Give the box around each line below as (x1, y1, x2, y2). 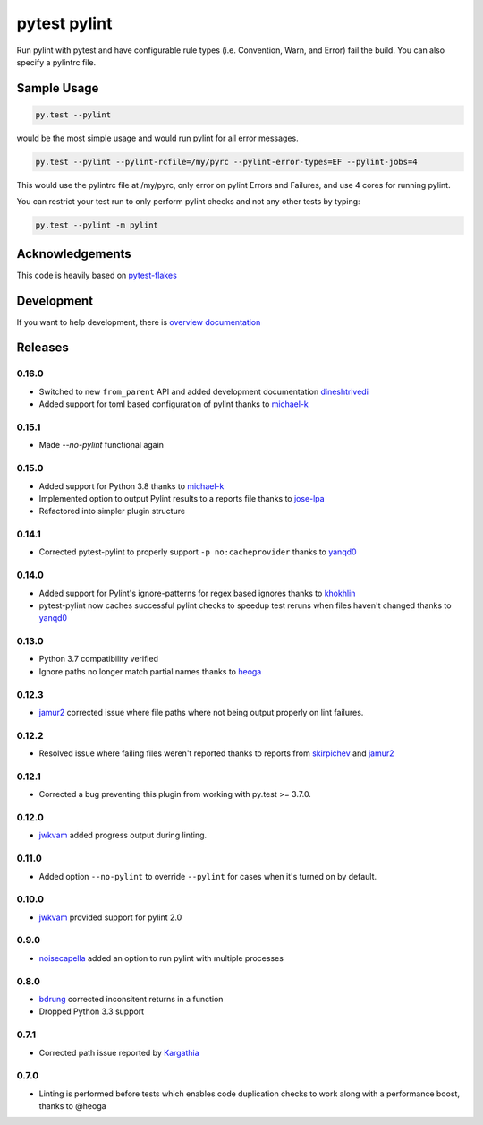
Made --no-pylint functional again (38, 440, 165, 451)
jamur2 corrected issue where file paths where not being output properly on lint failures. (38, 708, 364, 718)
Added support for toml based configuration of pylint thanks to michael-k (38, 399, 309, 409)
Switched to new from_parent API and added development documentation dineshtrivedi (38, 386, 369, 397)
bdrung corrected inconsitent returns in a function (38, 994, 224, 1004)
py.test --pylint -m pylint (35, 220, 158, 230)
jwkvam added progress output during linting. (38, 829, 208, 841)
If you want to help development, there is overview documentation (16, 316, 261, 327)
